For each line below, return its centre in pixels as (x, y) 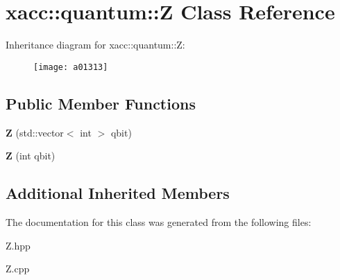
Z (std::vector (35, 132)
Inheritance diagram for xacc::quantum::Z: (95, 45)
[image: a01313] (71, 67)
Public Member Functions (101, 103)
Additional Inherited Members (118, 193)
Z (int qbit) (31, 156)
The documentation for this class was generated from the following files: (159, 221)
